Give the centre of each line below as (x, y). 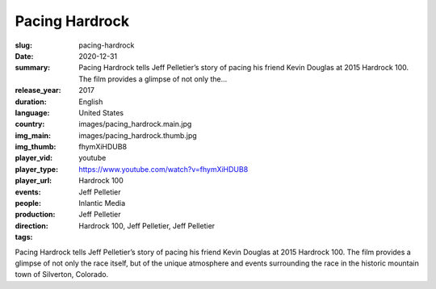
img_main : (33, 135)
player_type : (37, 169)
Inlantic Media (102, 203)
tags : (24, 237)
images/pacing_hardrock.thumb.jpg (138, 135)
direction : (31, 225)
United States (101, 112)
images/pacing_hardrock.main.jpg (135, 124)
